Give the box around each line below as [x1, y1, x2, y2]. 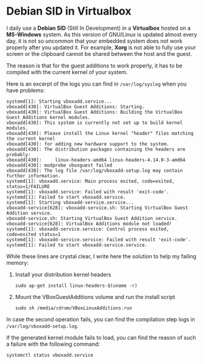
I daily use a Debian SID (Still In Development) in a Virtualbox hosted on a [6, 24, 191, 32]
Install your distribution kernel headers [15, 270, 111, 278]
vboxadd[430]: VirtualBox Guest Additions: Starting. [6, 103, 145, 110]
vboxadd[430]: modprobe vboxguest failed [6, 162, 113, 168]
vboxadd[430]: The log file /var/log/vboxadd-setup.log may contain [6, 167, 183, 174]
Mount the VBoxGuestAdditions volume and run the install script [15, 293, 176, 300]
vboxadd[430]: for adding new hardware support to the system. [6, 141, 170, 147]
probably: [6, 151, 32, 157]
